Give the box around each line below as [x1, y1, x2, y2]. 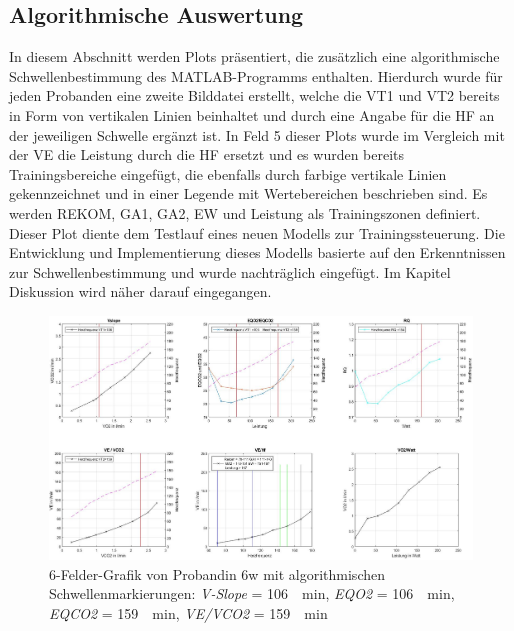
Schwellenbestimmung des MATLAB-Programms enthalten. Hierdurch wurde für [9, 65, 503, 86]
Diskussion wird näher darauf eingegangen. [9, 281, 272, 302]
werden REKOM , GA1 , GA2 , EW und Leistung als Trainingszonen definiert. [9, 202, 481, 223]
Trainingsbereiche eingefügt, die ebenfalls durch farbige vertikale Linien [9, 163, 447, 184]
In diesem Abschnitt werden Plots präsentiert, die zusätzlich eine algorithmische [9, 46, 500, 67]
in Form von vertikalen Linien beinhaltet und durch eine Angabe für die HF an [9, 104, 495, 125]
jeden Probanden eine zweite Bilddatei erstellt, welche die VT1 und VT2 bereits [9, 85, 500, 106]
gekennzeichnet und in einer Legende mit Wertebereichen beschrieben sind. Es [9, 183, 488, 204]
